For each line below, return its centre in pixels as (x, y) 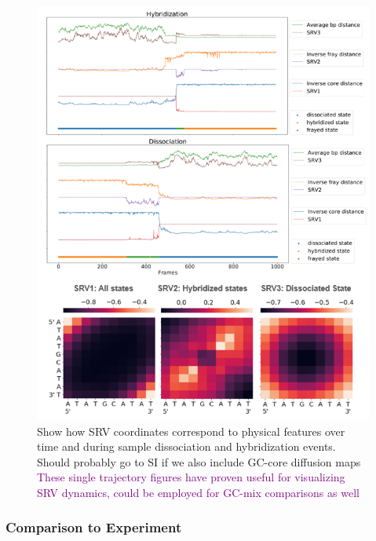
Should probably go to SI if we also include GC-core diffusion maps (199, 461)
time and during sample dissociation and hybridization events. (186, 446)
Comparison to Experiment (94, 527)
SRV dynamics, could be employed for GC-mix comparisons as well (198, 492)
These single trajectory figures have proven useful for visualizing (191, 477)
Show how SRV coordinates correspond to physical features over (191, 431)
